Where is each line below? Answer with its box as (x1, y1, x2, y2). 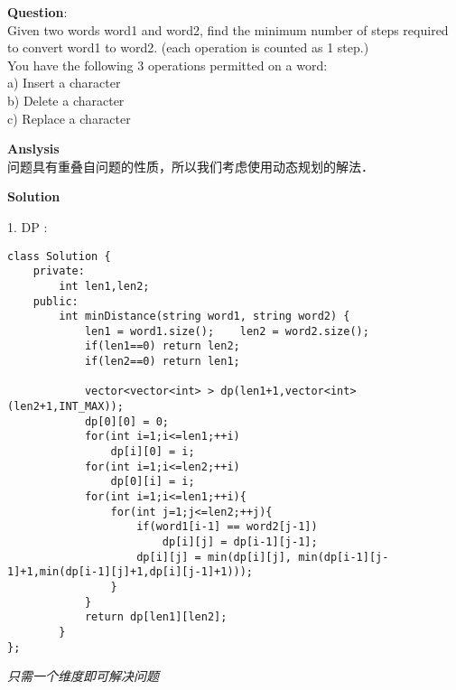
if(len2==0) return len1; (84, 355, 240, 368)
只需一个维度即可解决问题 (7, 667, 159, 685)
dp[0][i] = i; (110, 475, 195, 489)
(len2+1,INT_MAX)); (7, 400, 124, 414)
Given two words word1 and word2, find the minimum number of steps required (7, 20, 449, 39)
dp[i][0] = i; (110, 445, 195, 459)
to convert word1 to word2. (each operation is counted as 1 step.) (7, 38, 369, 57)
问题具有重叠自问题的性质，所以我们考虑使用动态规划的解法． (7, 156, 374, 175)
